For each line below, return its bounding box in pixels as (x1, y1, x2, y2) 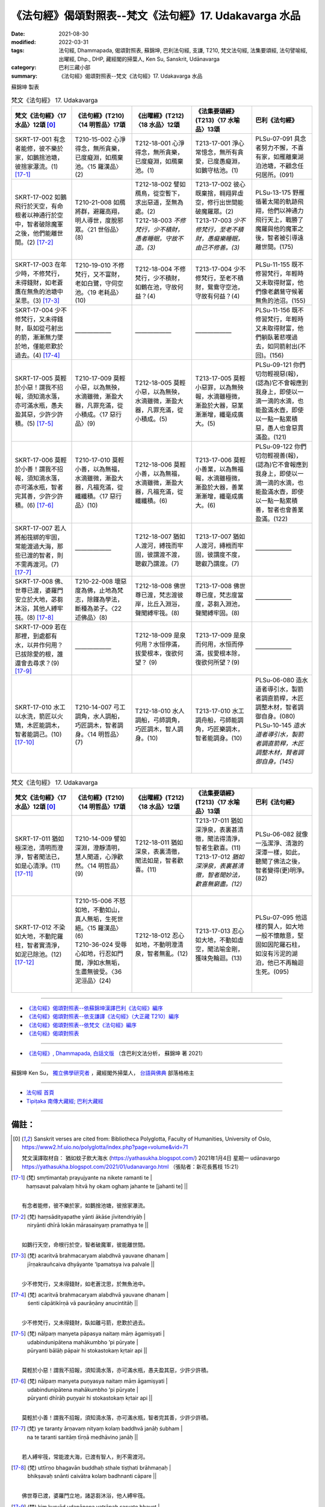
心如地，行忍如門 (75, 949, 123, 958)
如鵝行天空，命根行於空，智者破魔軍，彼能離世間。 (22, 1241, 149, 1248)
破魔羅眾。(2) (195, 207, 234, 215)
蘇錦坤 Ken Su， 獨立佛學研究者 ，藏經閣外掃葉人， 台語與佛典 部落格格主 (11, 1069, 195, 1076)
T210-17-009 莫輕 (75, 374, 126, 382)
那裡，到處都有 (14, 632, 57, 640)
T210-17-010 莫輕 (75, 456, 125, 464)
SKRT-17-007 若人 (14, 524, 66, 532)
